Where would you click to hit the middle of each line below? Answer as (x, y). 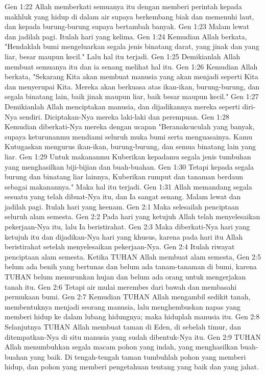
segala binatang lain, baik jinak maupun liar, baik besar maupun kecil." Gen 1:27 (132, 96)
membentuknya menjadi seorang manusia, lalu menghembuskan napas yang (123, 306)
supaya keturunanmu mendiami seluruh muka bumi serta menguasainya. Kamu (128, 136)
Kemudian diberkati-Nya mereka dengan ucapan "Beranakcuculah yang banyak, (130, 126)
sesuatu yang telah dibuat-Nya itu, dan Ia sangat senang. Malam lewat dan (123, 196)
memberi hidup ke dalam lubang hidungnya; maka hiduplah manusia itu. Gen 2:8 (132, 317)
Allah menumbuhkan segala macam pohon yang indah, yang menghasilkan (121, 347)
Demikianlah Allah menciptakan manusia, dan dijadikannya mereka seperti (122, 106)
